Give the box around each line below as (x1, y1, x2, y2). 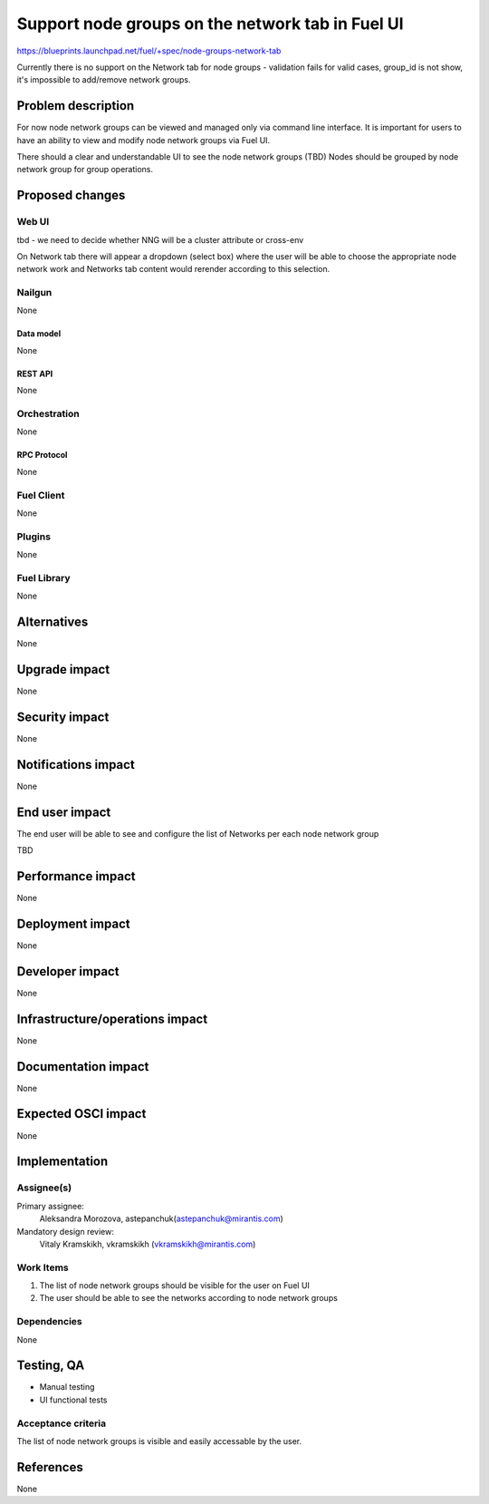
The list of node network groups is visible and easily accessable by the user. (16, 1436, 302, 1447)
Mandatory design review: (16, 1226, 115, 1237)
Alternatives (16, 615, 89, 630)
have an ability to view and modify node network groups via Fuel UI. (16, 134, 271, 145)
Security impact (16, 709, 110, 724)
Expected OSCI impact (16, 1106, 147, 1121)
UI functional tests (39, 1394, 108, 1405)
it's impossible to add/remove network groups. (16, 74, 191, 85)
